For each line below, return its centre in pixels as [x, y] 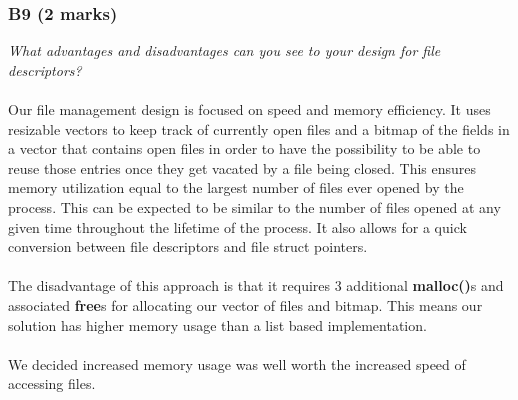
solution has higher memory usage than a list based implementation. [217, 324]
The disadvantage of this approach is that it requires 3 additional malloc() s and [256, 285]
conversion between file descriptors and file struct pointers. [188, 246]
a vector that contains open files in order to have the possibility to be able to [244, 148]
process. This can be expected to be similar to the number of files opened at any [254, 206]
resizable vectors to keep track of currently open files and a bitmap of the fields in [259, 128]
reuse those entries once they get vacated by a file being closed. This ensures [242, 167]
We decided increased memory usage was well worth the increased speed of [237, 363]
